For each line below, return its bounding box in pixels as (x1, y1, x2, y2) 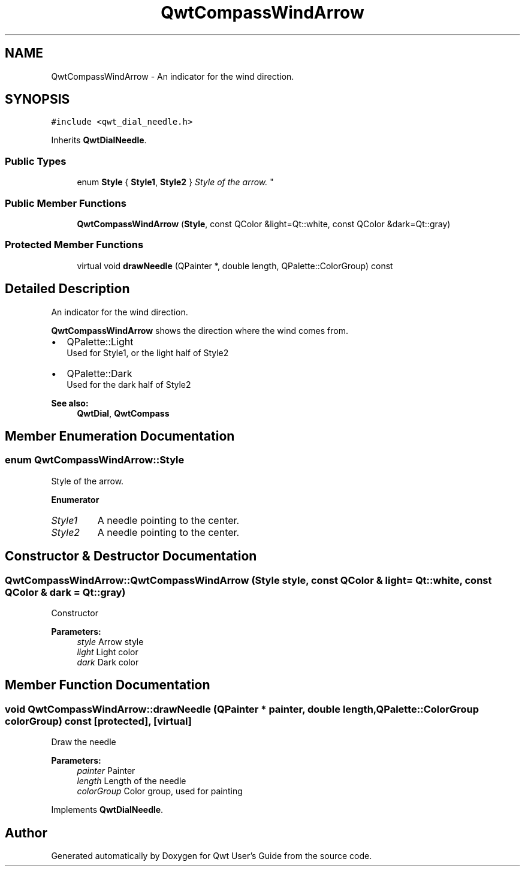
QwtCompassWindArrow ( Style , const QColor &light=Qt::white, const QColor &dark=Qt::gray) (77, 218, 451, 229)
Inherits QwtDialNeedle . (51, 135, 147, 146)
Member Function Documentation (5, 677, 210, 693)
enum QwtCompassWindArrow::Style (5, 454, 185, 466)
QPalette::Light (67, 335, 134, 348)
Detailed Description (5, 281, 130, 297)
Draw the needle (51, 737, 116, 748)
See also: (51, 397, 89, 408)
